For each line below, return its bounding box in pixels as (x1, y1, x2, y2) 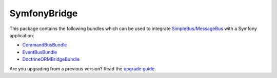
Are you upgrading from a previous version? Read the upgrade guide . (9, 65, 156, 71)
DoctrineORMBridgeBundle (22, 56, 80, 62)
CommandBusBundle (22, 42, 67, 48)
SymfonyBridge (9, 8, 78, 19)
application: (9, 32, 34, 38)
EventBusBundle (22, 49, 57, 55)
